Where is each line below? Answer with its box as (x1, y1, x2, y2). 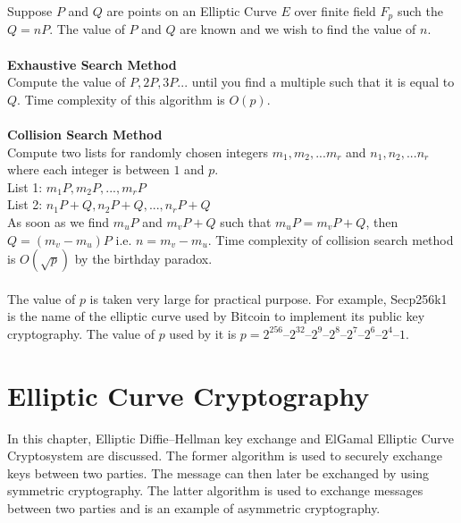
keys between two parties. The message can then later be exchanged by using (7, 463, 430, 482)
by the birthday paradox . (74, 249, 213, 268)
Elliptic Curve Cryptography (7, 376, 370, 413)
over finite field (294, 2, 376, 20)
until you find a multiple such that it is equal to (191, 72, 455, 91)
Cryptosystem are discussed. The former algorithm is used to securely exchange (7, 446, 442, 465)
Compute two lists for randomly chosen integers (7, 142, 269, 161)
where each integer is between (7, 160, 170, 179)
